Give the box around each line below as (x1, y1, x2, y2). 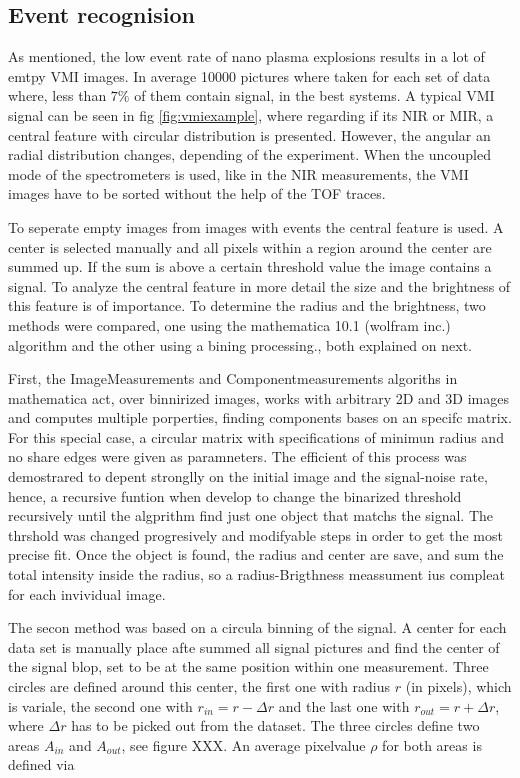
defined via (8, 754, 75, 775)
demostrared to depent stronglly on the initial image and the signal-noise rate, (8, 466, 488, 487)
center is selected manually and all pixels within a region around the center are (8, 236, 492, 257)
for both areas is (382, 734, 482, 755)
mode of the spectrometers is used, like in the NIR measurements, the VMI (8, 163, 469, 184)
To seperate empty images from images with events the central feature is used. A (8, 216, 504, 237)
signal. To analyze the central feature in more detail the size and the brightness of (8, 275, 511, 296)
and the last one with (278, 695, 410, 716)
